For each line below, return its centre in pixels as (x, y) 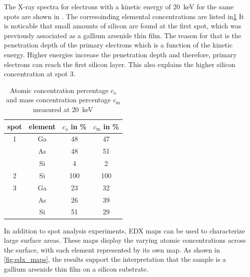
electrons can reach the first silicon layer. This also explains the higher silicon (120, 64)
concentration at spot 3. (40, 74)
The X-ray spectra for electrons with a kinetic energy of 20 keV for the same (119, 6)
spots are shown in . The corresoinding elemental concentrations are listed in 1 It (124, 16)
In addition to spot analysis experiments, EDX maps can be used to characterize (125, 230)
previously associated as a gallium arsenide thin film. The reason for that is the (123, 35)
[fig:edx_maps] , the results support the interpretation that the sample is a (115, 259)
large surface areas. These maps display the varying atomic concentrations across (125, 240)
